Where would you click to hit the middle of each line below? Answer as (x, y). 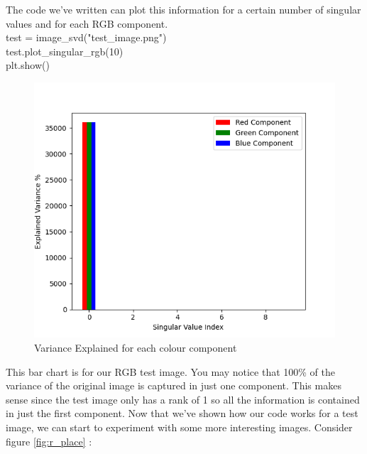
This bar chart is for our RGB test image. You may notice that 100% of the (171, 371)
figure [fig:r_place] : (49, 441)
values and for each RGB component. (87, 23)
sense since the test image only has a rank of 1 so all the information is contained (183, 399)
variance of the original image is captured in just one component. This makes (174, 385)
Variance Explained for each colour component (136, 347)
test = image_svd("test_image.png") (86, 37)
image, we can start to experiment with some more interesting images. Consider (179, 427)
